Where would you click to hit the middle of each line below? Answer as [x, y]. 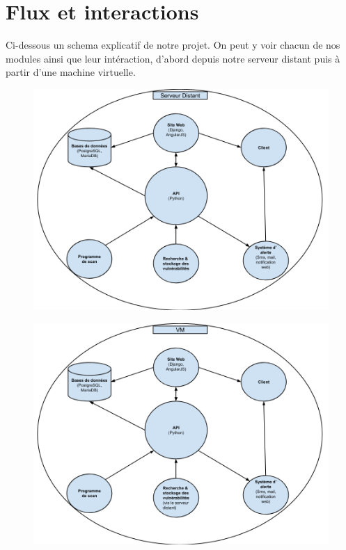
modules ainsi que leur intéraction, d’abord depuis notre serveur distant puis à [173, 58]
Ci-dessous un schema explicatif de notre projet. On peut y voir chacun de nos [173, 45]
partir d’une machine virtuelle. [71, 72]
